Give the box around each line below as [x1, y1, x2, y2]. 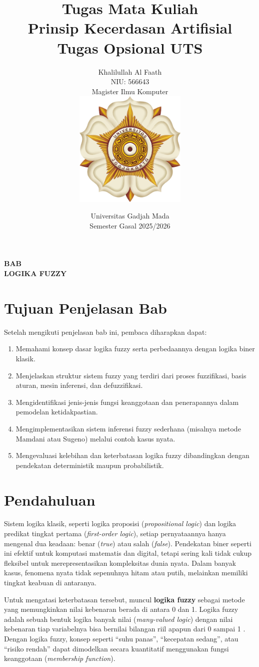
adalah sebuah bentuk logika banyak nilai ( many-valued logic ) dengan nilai [4, 613, 233, 624]
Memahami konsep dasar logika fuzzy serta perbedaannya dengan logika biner [15, 343, 255, 354]
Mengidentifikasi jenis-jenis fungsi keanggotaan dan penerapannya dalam [15, 396, 239, 407]
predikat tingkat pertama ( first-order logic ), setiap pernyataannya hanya [4, 528, 226, 539]
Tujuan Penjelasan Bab [4, 297, 167, 318]
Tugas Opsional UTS [57, 37, 203, 58]
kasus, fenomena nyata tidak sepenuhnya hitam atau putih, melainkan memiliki [4, 567, 248, 578]
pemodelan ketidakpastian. [15, 406, 98, 417]
